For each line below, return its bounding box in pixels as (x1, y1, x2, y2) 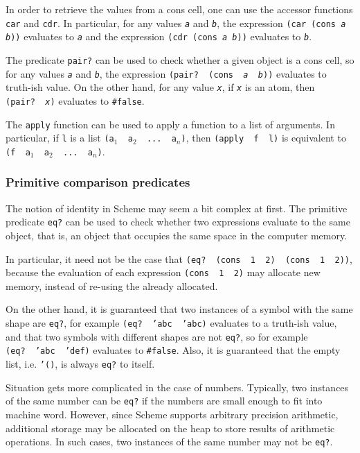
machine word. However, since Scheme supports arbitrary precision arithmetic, (6, 407, 339, 421)
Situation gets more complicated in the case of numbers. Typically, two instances (6, 379, 349, 394)
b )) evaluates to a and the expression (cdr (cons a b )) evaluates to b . (6, 29, 312, 44)
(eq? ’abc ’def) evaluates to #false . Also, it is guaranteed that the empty (6, 343, 341, 357)
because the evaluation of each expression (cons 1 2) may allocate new (6, 265, 321, 280)
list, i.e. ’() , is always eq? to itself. (6, 357, 155, 371)
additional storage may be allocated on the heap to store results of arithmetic (6, 420, 335, 435)
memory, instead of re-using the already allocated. (6, 278, 218, 293)
